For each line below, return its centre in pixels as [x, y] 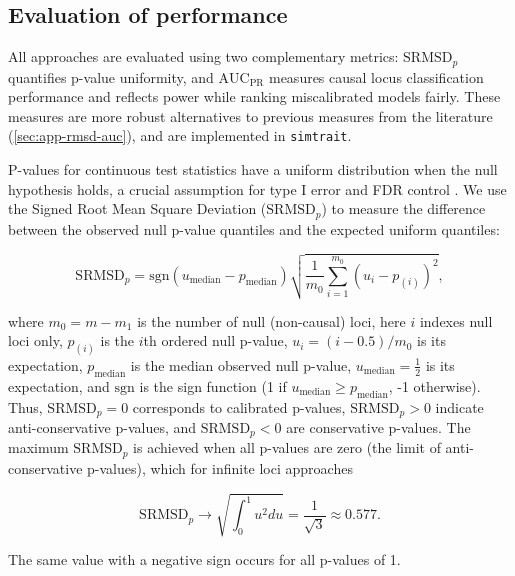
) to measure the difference [403, 208]
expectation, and [59, 385]
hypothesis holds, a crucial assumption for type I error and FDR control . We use [257, 188]
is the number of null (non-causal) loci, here [271, 320]
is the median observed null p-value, [241, 364]
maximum [38, 447]
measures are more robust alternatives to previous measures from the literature [250, 115]
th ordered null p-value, [215, 340]
